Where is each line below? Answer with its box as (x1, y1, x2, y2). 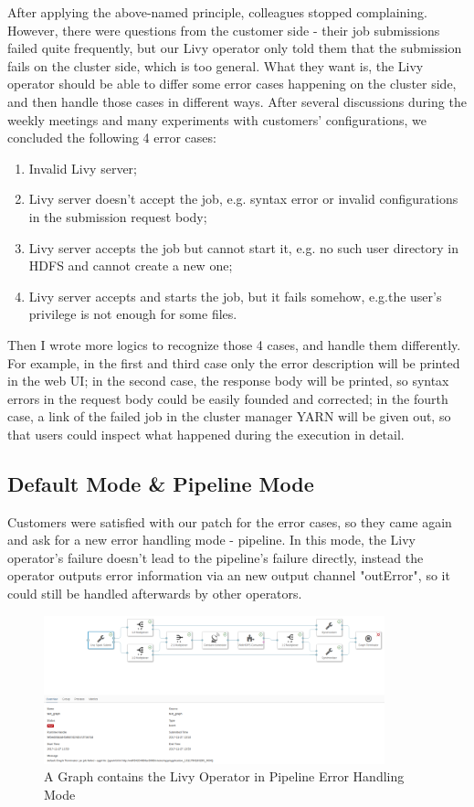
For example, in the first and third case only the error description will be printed (7, 353, 460, 372)
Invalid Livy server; (28, 158, 137, 177)
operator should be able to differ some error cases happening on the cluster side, (7, 74, 457, 93)
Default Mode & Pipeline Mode (7, 469, 314, 497)
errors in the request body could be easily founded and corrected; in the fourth (7, 388, 448, 408)
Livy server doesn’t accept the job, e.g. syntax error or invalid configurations (28, 189, 458, 208)
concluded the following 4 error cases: (7, 128, 216, 147)
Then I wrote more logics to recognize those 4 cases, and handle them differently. (7, 334, 461, 354)
